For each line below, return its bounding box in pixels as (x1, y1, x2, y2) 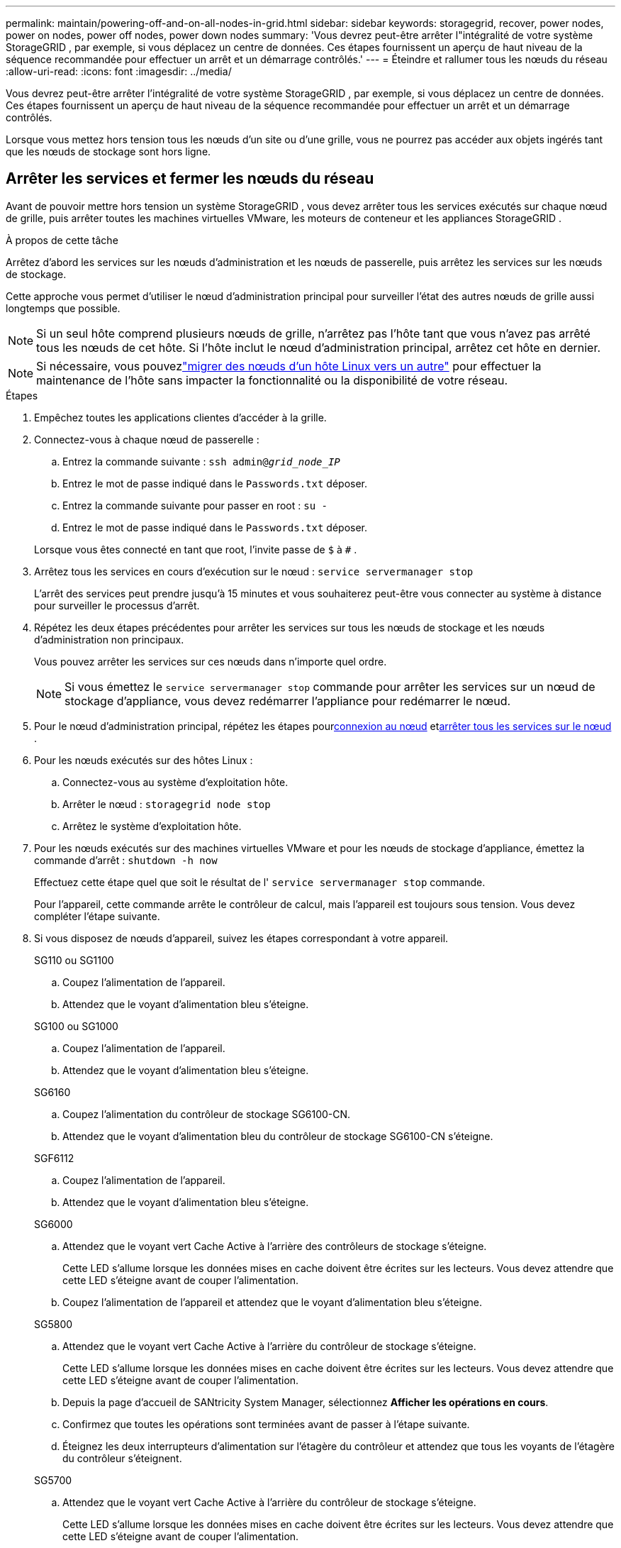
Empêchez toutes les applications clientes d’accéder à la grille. (34, 411, 327, 424)
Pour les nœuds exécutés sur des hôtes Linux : (34, 753, 253, 766)
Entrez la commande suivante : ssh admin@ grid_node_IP (62, 455, 340, 468)
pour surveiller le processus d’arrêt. (34, 599, 200, 612)
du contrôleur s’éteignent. (62, 1452, 182, 1464)
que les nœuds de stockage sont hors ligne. (6, 145, 211, 157)
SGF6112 (34, 1151, 74, 1164)
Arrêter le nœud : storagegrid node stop (62, 797, 271, 810)
